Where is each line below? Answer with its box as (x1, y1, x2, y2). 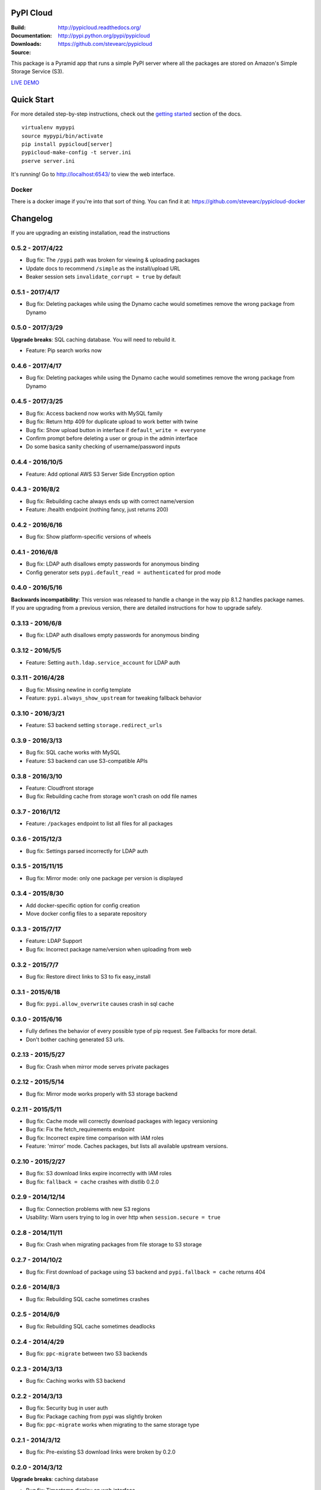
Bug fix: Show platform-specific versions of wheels (26, 533, 152, 541)
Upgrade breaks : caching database (11, 1476, 99, 1483)
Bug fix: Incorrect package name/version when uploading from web (26, 945, 191, 953)
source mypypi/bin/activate (21, 132, 103, 139)
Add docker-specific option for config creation (26, 902, 140, 909)
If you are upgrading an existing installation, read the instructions (11, 229, 171, 237)
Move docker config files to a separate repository (26, 910, 147, 917)
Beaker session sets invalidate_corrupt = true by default (26, 273, 181, 280)
